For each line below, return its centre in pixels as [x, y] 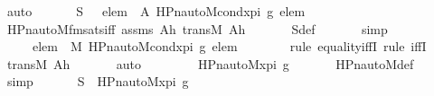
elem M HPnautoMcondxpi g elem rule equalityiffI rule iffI [229, 46]
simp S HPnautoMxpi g [98, 81]
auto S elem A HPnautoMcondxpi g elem [156, 11]
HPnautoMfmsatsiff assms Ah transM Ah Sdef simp [197, 28]
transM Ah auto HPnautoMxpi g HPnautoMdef [210, 63]
